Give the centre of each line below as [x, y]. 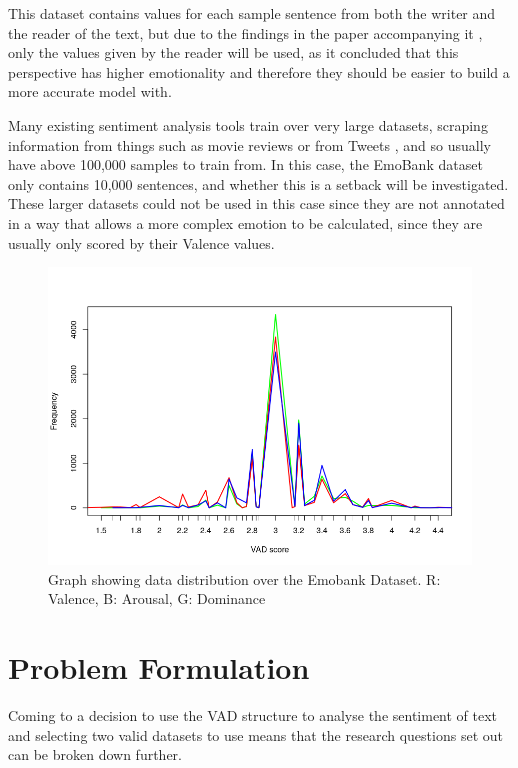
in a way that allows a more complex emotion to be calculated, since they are [245, 222]
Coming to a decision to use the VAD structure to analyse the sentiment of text [253, 715]
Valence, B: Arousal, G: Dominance [157, 598]
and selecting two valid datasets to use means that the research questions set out [255, 734]
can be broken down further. [95, 754]
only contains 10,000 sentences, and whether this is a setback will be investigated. [258, 183]
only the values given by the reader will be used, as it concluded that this [233, 52]
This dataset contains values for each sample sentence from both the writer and [252, 13]
